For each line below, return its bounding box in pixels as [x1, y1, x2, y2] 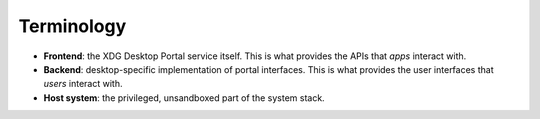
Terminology [18, 15, 127, 37]
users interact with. [43, 78, 123, 90]
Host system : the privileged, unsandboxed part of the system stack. [43, 91, 325, 104]
